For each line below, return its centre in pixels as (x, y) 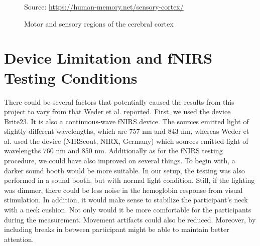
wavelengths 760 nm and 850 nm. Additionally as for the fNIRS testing (113, 151)
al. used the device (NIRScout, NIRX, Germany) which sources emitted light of (126, 141)
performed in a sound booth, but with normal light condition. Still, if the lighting (129, 180)
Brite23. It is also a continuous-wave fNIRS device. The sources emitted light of (126, 121)
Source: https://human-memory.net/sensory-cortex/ (104, 7)
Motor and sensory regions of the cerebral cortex (99, 23)
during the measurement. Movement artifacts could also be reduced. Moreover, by (130, 219)
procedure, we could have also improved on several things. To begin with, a (120, 161)
